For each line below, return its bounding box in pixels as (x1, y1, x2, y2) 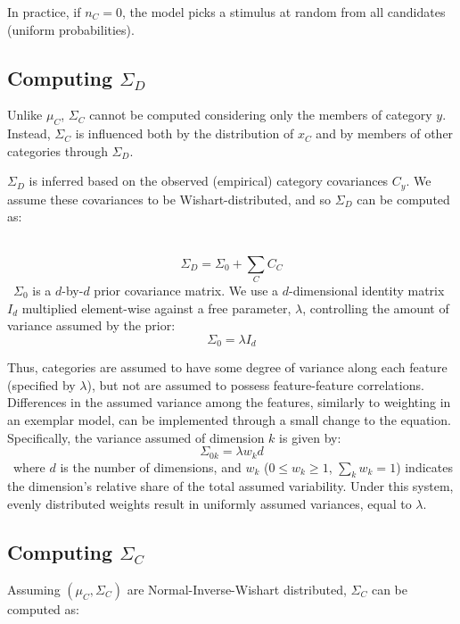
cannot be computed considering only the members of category (89, 105, 432, 124)
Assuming (7, 579, 61, 598)
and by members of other (316, 124, 454, 143)
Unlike (7, 105, 43, 124)
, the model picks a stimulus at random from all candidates (122, 3, 446, 21)
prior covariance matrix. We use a (94, 280, 279, 299)
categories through (7, 141, 108, 160)
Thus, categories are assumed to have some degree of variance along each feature (7, 358, 448, 377)
